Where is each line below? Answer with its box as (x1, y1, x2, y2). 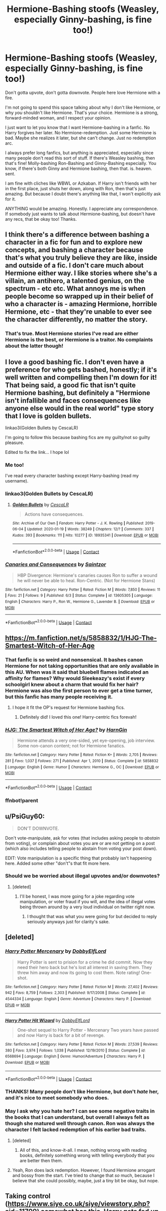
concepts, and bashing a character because (5, 246, 143, 254)
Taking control (5, 1192, 51, 1201)
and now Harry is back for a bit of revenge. (17, 1032, 105, 1038)
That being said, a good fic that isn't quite (5, 381, 136, 389)
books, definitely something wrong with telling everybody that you (19, 1152, 155, 1158)
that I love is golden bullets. (5, 411, 91, 420)
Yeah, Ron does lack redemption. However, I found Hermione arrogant (12, 1167, 155, 1173)
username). (5, 478, 29, 484)
